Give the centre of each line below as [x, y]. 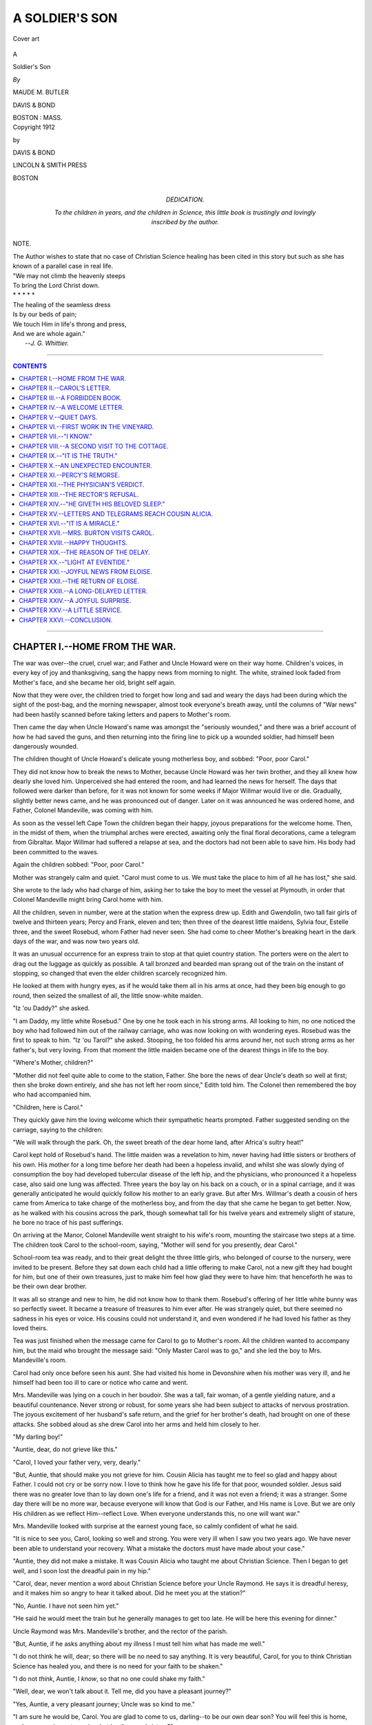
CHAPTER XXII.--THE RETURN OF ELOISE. [79, 581]
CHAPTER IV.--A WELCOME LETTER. [71, 408]
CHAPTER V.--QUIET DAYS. [58, 417]
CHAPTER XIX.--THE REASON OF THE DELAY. [85, 553]
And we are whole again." [49, 333]
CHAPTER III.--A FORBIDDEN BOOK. [70, 397]
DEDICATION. [185, 199]
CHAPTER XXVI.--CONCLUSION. [66, 620]
